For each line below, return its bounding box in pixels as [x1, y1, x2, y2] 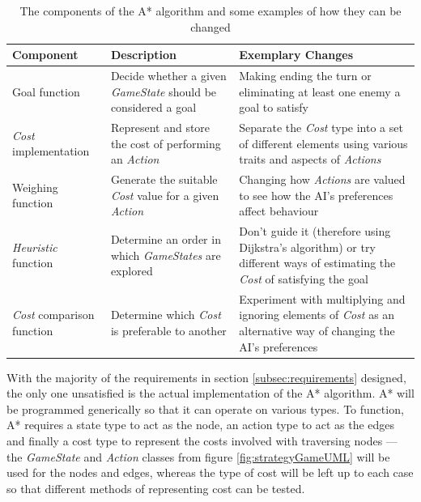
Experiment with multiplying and [239, 290, 406, 307]
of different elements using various [239, 134, 408, 151]
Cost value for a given [110, 186, 219, 203]
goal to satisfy [239, 99, 308, 116]
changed [190, 18, 231, 35]
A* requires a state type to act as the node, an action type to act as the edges [6, 416, 395, 433]
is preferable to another [110, 321, 227, 338]
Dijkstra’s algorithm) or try [239, 238, 376, 255]
